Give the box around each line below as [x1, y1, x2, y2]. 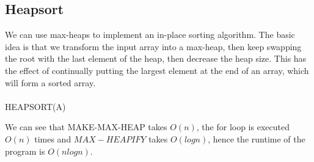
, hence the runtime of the [208, 132, 305, 145]
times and [34, 132, 71, 145]
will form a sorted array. [5, 76, 96, 89]
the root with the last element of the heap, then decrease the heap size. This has [5, 52, 307, 65]
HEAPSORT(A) [5, 100, 66, 112]
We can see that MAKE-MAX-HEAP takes [5, 120, 167, 133]
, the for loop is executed [196, 120, 290, 133]
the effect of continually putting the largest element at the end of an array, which [5, 64, 309, 76]
